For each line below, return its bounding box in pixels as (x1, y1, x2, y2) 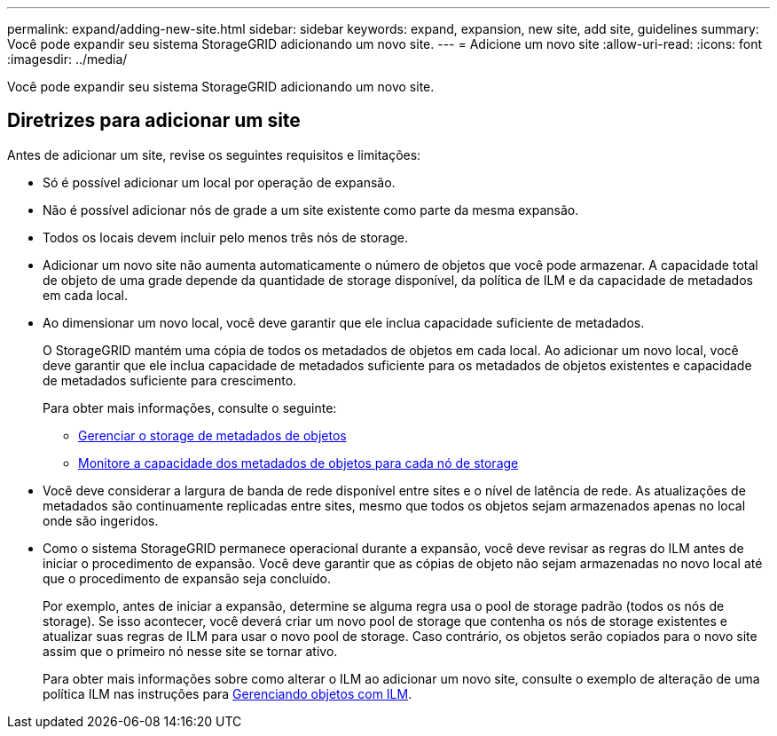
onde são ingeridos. (43, 512, 159, 528)
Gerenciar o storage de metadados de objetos (78, 427, 347, 443)
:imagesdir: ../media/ (7, 51, 128, 67)
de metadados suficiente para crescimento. (43, 372, 297, 388)
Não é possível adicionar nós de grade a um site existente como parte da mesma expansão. (43, 202, 579, 218)
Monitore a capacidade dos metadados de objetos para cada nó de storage (78, 455, 519, 471)
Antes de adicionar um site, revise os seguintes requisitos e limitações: (7, 146, 421, 162)
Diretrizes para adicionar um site (7, 109, 301, 132)
